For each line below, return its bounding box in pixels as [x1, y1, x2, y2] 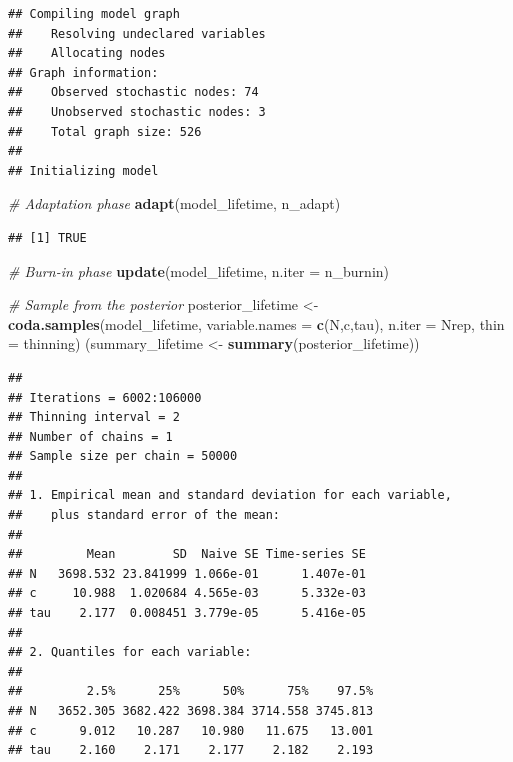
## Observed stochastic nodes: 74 [8, 85, 259, 100]
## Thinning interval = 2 [8, 410, 180, 425]
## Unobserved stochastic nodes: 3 [8, 104, 266, 119]
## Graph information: [8, 65, 159, 80]
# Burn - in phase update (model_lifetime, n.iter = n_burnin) [8, 260, 390, 281]
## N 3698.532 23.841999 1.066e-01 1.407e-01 [8, 566, 366, 581]
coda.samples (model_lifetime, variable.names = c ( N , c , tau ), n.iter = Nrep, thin [8, 313, 505, 334]
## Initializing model [8, 163, 159, 178]
